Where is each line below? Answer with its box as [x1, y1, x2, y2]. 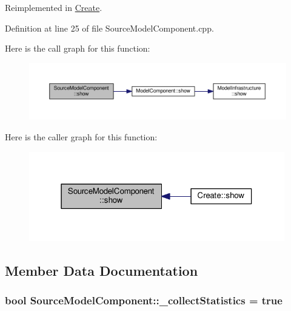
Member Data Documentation [5, 261, 198, 279]
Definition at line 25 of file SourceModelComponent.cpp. [5, 21, 214, 34]
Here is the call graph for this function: [5, 42, 150, 55]
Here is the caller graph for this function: [5, 130, 158, 143]
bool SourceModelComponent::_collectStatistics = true [5, 292, 283, 307]
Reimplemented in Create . [5, 1, 102, 13]
